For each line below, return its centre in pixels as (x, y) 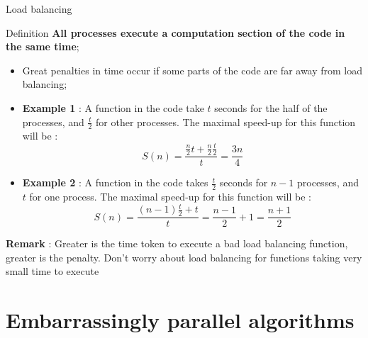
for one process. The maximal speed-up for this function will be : (171, 197)
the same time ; (43, 46)
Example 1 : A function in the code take (113, 107)
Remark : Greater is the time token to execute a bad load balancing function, (177, 243)
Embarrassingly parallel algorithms (180, 320)
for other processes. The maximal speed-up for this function (226, 122)
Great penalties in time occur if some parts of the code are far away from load (193, 70)
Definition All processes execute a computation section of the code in (175, 32)
